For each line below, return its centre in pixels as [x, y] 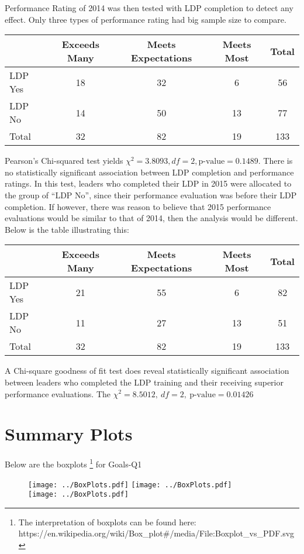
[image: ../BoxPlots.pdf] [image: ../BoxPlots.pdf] [130, 485]
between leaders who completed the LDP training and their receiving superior [144, 382]
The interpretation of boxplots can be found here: [107, 522]
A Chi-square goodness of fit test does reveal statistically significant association [147, 371]
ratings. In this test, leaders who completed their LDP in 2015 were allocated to [148, 183]
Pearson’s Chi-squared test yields [64, 161]
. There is [275, 161]
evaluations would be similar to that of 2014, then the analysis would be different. [151, 218]
